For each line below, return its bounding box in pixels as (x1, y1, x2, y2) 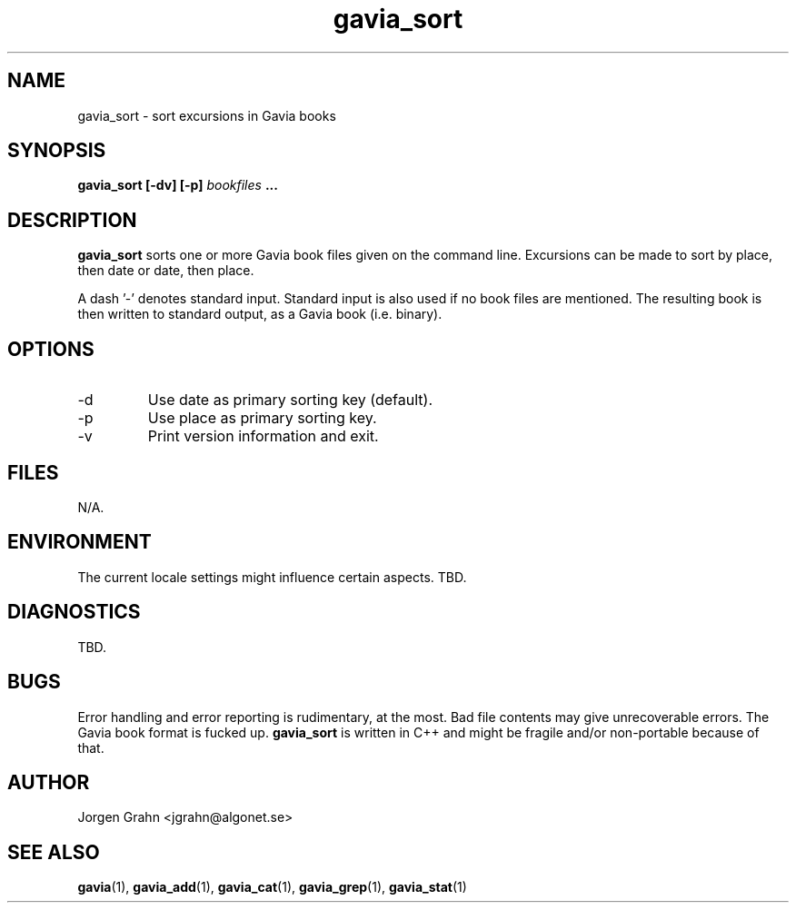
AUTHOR (7, 770, 90, 794)
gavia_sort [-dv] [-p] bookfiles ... (77, 177, 278, 193)
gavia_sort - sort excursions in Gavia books (77, 107, 336, 124)
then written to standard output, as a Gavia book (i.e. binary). (77, 306, 443, 322)
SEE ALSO (7, 840, 100, 864)
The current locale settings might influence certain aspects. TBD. (77, 569, 467, 585)
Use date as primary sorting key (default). (147, 391, 433, 410)
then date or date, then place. (77, 262, 254, 279)
